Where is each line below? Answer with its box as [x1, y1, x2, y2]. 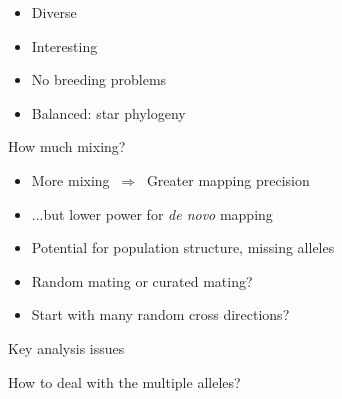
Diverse [31, 2, 77, 22]
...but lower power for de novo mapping [31, 203, 273, 224]
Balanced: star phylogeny [31, 102, 186, 123]
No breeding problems [31, 69, 167, 90]
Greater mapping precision [146, 169, 310, 190]
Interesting [31, 35, 98, 56]
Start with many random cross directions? [31, 304, 290, 325]
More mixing [31, 169, 110, 190]
